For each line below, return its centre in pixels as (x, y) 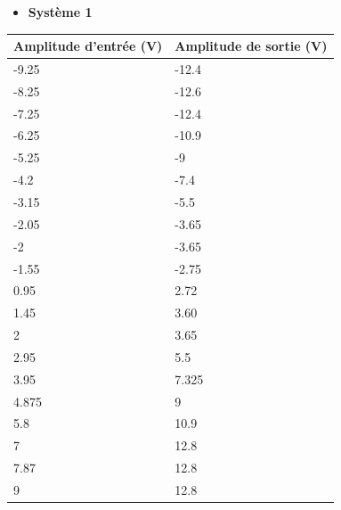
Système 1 (60, 12)
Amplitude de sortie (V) (251, 46)
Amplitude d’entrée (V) (88, 46)
